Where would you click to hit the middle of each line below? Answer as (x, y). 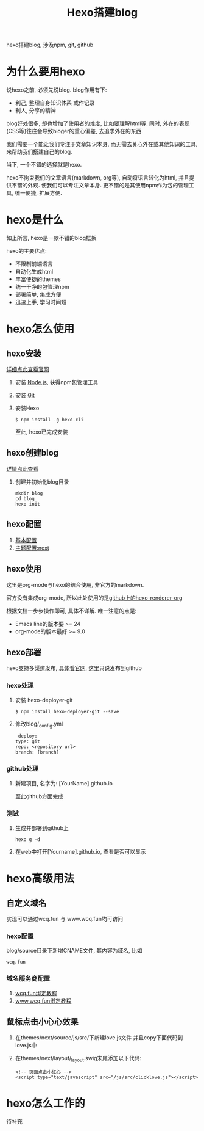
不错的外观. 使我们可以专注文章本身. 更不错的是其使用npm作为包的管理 (100, 185)
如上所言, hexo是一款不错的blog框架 (51, 238)
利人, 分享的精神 (35, 111)
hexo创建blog (33, 453)
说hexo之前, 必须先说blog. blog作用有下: (57, 90)
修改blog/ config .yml (39, 724)
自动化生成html (34, 272)
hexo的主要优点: (26, 251)
